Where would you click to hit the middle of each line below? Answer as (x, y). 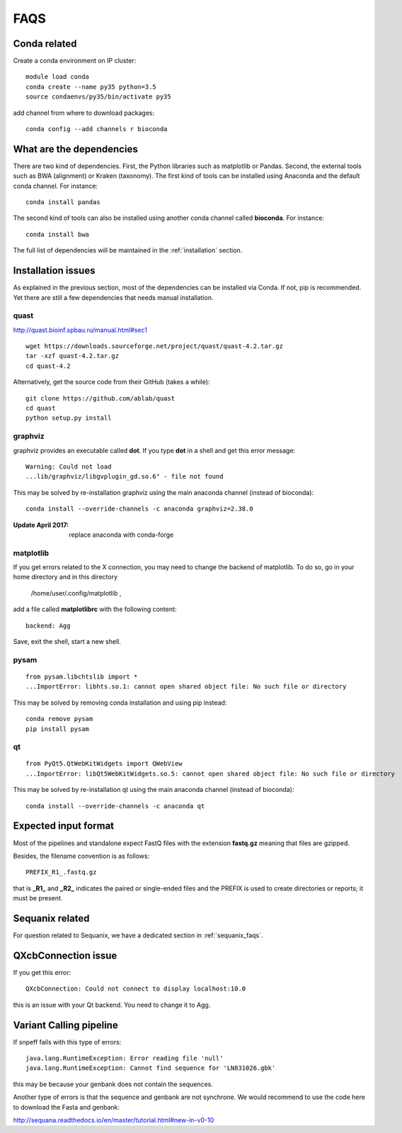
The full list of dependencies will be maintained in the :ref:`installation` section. (128, 250)
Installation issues (54, 270)
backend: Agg (48, 625)
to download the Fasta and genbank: (67, 1107)
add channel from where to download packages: (84, 113)
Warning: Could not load (69, 467)
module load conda (58, 77)
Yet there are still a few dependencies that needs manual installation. (113, 297)
